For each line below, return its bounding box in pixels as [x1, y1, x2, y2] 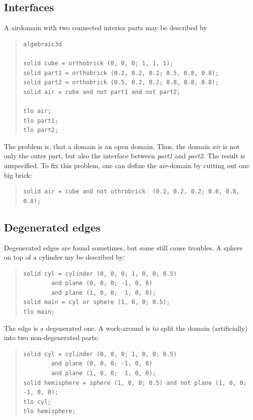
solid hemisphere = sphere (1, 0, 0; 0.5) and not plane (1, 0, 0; [23, 379, 247, 386]
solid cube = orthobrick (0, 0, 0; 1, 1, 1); [23, 59, 174, 67]
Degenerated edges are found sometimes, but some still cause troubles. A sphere [4, 242, 243, 252]
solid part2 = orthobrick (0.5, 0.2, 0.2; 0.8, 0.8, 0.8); [23, 79, 219, 86]
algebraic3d [23, 40, 62, 48]
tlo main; [23, 308, 55, 316]
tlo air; [23, 107, 52, 115]
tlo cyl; [23, 398, 52, 405]
